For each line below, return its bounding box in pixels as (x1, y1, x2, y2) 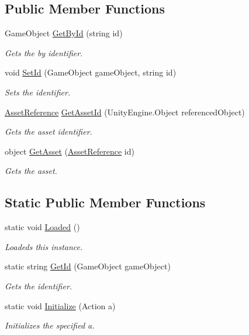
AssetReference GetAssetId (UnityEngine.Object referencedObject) (5, 105, 245, 118)
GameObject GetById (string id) (5, 27, 123, 39)
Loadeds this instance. (5, 240, 83, 252)
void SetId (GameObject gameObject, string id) (5, 66, 177, 78)
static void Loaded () (5, 221, 80, 233)
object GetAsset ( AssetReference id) (5, 145, 134, 157)
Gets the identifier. (5, 279, 72, 292)
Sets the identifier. (5, 86, 71, 98)
